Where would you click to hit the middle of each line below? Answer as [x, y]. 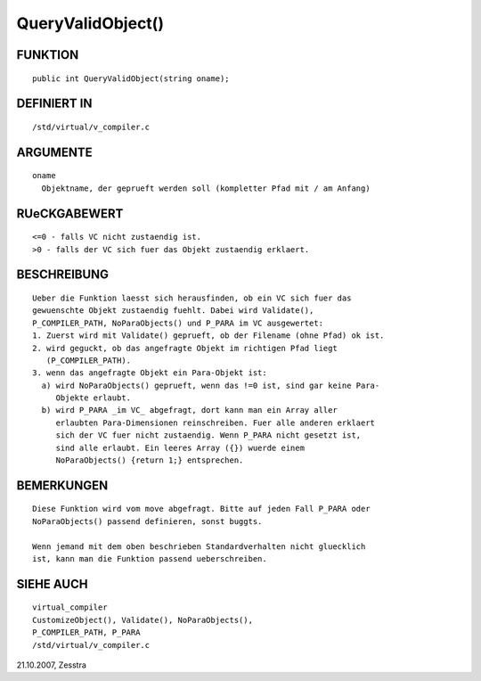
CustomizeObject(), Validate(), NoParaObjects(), [143, 620]
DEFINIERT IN [54, 104]
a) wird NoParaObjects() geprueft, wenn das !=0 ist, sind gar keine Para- [211, 385]
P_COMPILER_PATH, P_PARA [86, 632]
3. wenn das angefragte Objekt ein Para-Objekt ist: [150, 373]
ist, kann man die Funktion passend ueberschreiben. [150, 559]
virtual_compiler [70, 607]
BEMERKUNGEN [62, 485]
